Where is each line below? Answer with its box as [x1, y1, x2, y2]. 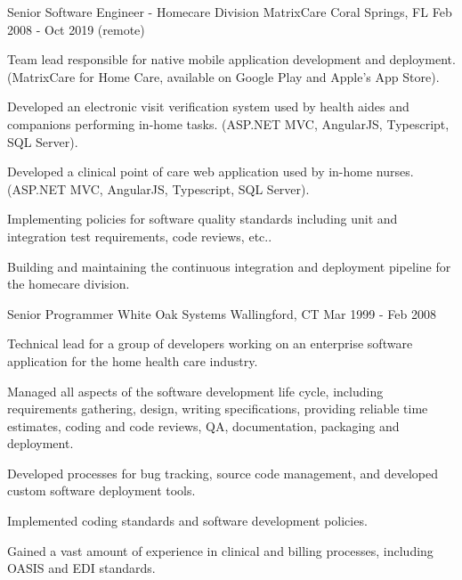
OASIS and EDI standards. [7, 559, 156, 577]
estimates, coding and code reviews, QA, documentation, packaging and [7, 416, 400, 435]
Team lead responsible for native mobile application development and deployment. [7, 50, 456, 69]
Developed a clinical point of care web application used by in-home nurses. [7, 162, 414, 181]
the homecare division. [7, 274, 130, 293]
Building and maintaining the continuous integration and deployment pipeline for [7, 257, 451, 275]
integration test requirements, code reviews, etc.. [7, 226, 272, 245]
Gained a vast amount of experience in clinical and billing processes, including [7, 541, 434, 560]
